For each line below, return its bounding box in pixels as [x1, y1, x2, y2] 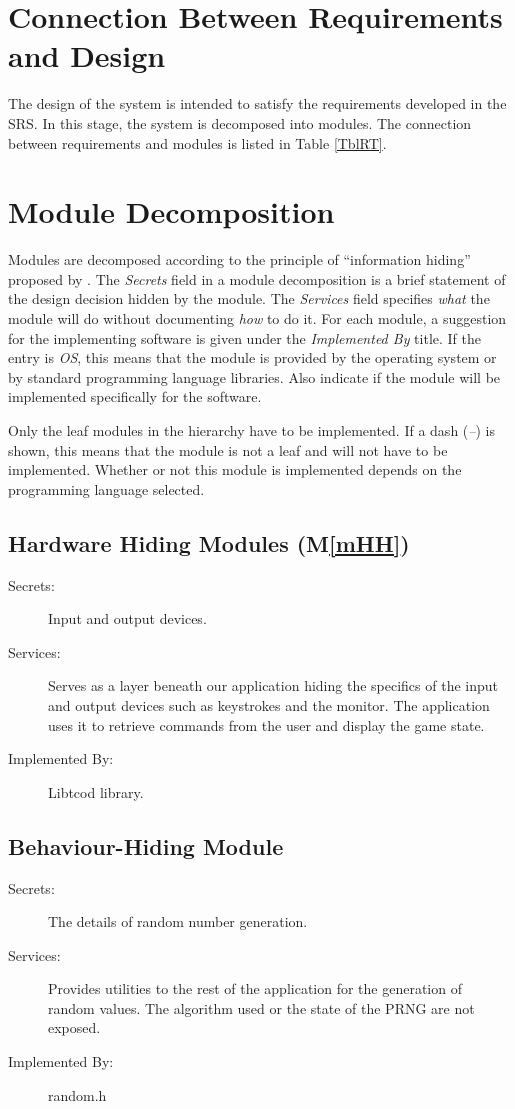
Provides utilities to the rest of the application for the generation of [48, 978, 462, 999]
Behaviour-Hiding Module [8, 830, 284, 861]
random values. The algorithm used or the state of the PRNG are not [48, 997, 475, 1018]
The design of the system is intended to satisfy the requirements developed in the [8, 93, 507, 114]
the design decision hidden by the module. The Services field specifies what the [8, 288, 490, 309]
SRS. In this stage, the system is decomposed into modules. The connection [8, 112, 472, 133]
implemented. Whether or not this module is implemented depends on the [8, 459, 462, 480]
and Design [8, 35, 166, 76]
